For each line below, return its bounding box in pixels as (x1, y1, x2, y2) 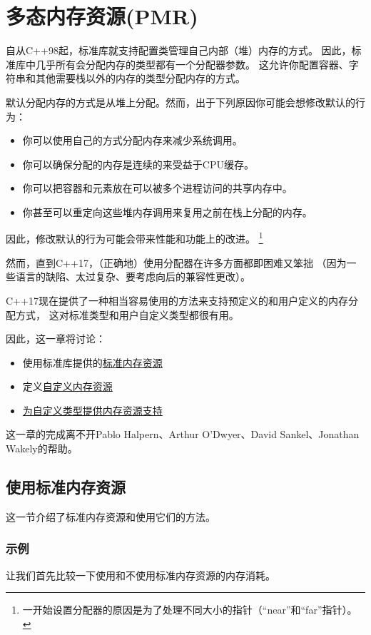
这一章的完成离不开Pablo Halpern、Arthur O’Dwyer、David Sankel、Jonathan (6, 427, 360, 442)
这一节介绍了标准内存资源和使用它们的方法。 (6, 509, 215, 524)
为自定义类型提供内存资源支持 (22, 402, 163, 417)
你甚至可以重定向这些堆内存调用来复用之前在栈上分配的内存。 (22, 204, 312, 219)
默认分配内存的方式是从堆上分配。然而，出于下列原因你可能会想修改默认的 (6, 94, 355, 109)
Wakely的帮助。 (6, 441, 78, 456)
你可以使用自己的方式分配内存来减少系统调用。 (22, 133, 243, 148)
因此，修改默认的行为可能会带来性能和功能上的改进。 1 (6, 229, 263, 246)
